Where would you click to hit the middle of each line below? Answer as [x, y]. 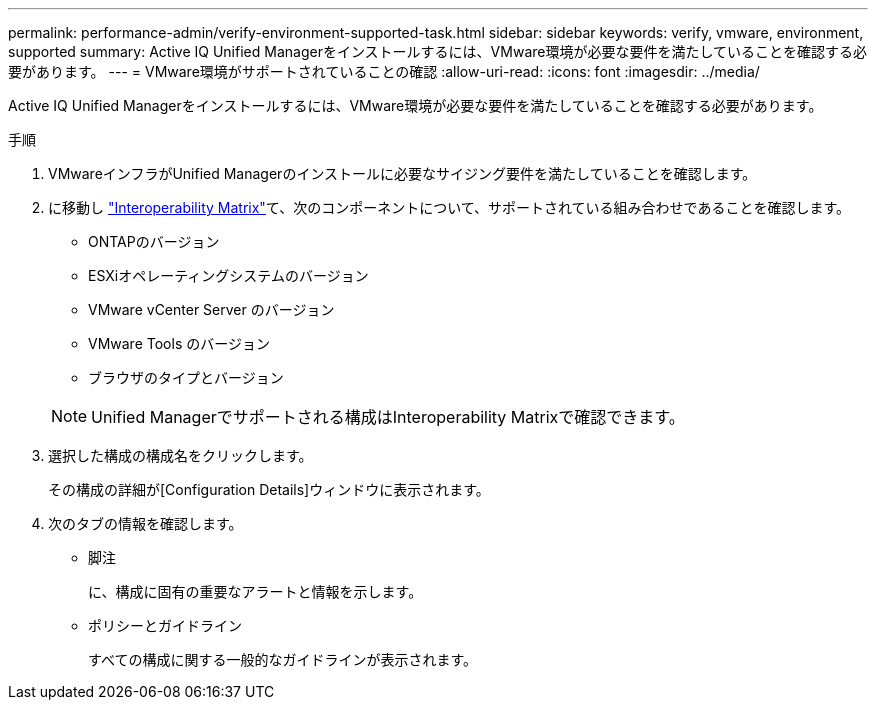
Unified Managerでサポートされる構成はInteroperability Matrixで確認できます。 [388, 417]
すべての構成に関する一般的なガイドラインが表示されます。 [283, 659]
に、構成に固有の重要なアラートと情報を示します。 [255, 591]
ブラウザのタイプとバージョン [186, 377]
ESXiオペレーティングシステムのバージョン [228, 275]
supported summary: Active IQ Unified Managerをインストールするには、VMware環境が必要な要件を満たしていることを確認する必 [438, 51]
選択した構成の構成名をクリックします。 [180, 455]
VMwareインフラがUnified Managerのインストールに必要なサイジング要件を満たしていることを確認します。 [402, 173]
